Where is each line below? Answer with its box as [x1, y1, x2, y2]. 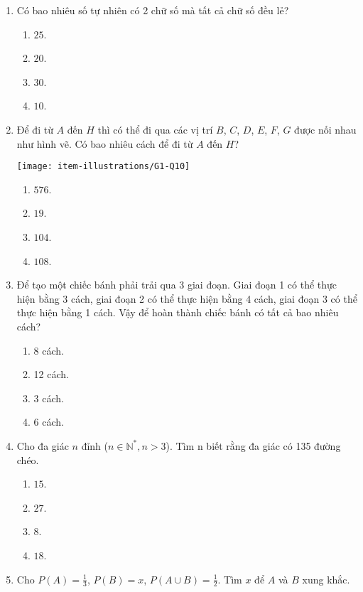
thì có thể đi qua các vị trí [97, 122, 213, 136]
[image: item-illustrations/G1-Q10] [16, 161, 190, 172]
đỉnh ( [81, 438, 108, 453]
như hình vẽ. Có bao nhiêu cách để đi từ [16, 136, 193, 151]
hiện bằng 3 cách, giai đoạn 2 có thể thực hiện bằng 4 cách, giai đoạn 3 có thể [16, 291, 357, 306]
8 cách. [33, 343, 64, 357]
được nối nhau [294, 122, 357, 136]
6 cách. [33, 414, 64, 429]
